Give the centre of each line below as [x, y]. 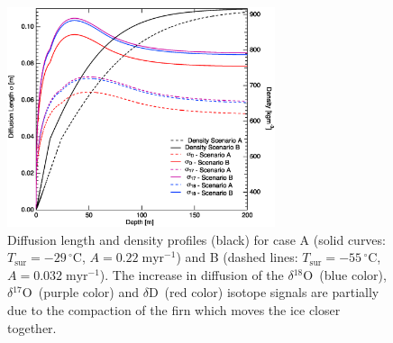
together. [32, 327]
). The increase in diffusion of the [192, 274]
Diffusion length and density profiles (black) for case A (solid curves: [196, 239]
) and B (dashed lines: [237, 257]
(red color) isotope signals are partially [272, 292]
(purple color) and [89, 292]
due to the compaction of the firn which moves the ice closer [174, 310]
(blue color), [353, 274]
